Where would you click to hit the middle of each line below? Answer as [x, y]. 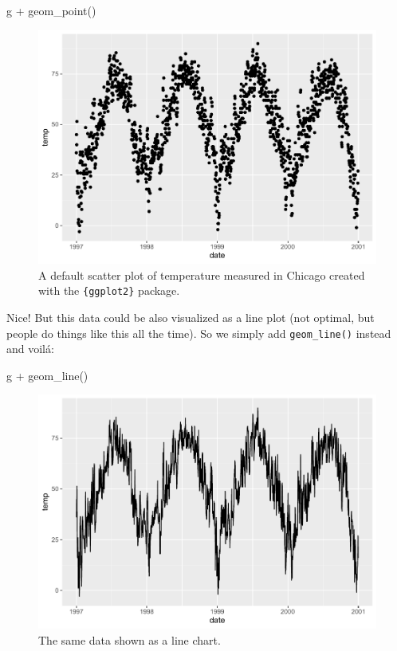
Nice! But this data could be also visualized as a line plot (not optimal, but [191, 317]
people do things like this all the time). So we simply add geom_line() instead [199, 333]
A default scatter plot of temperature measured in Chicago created [202, 275]
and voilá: [30, 349]
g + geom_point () [51, 10]
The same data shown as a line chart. [130, 639]
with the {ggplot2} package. [109, 290]
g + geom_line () [47, 375]
